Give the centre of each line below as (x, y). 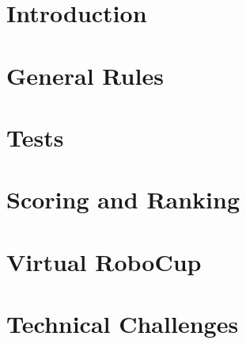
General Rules (85, 75)
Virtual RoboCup (104, 261)
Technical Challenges (123, 324)
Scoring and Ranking (123, 199)
